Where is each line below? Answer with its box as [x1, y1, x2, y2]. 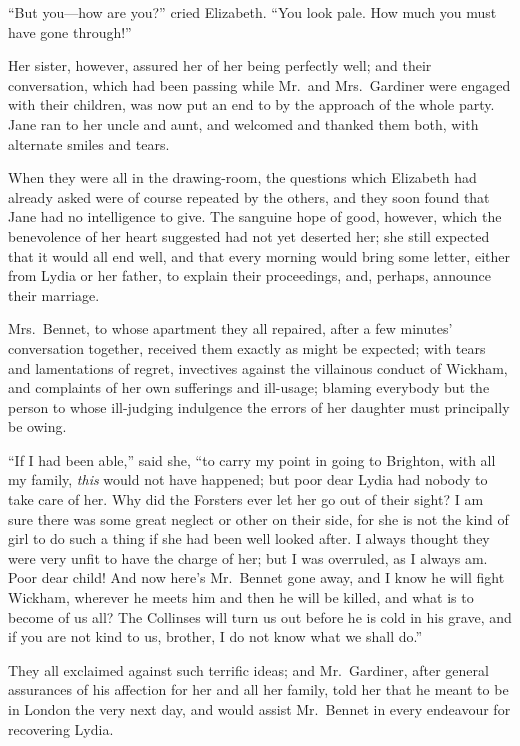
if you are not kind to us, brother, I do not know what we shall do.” [8, 626, 423, 647]
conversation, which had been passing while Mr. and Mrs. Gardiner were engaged [8, 74, 511, 95]
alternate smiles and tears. [8, 133, 170, 154]
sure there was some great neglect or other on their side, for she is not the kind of [8, 508, 509, 529]
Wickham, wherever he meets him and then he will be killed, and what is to [8, 587, 474, 608]
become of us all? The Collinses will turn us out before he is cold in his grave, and [8, 606, 512, 627]
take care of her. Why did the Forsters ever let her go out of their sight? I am [8, 489, 484, 510]
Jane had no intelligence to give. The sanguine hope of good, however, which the [8, 206, 502, 227]
